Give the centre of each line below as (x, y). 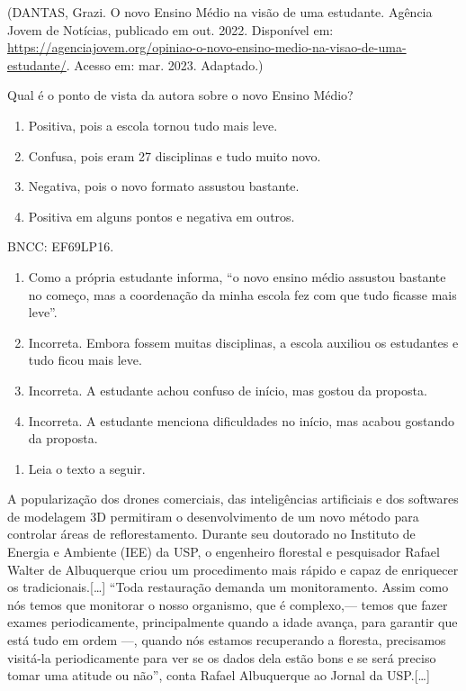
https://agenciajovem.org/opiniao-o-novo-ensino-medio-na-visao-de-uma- (207, 47)
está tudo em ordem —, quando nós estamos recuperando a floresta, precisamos (227, 640)
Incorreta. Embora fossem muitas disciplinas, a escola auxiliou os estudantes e (243, 342)
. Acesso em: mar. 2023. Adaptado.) (165, 64)
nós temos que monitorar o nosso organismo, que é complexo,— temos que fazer (228, 604)
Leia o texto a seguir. (87, 468)
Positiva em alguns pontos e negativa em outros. (161, 216)
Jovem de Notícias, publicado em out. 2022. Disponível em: (170, 29)
